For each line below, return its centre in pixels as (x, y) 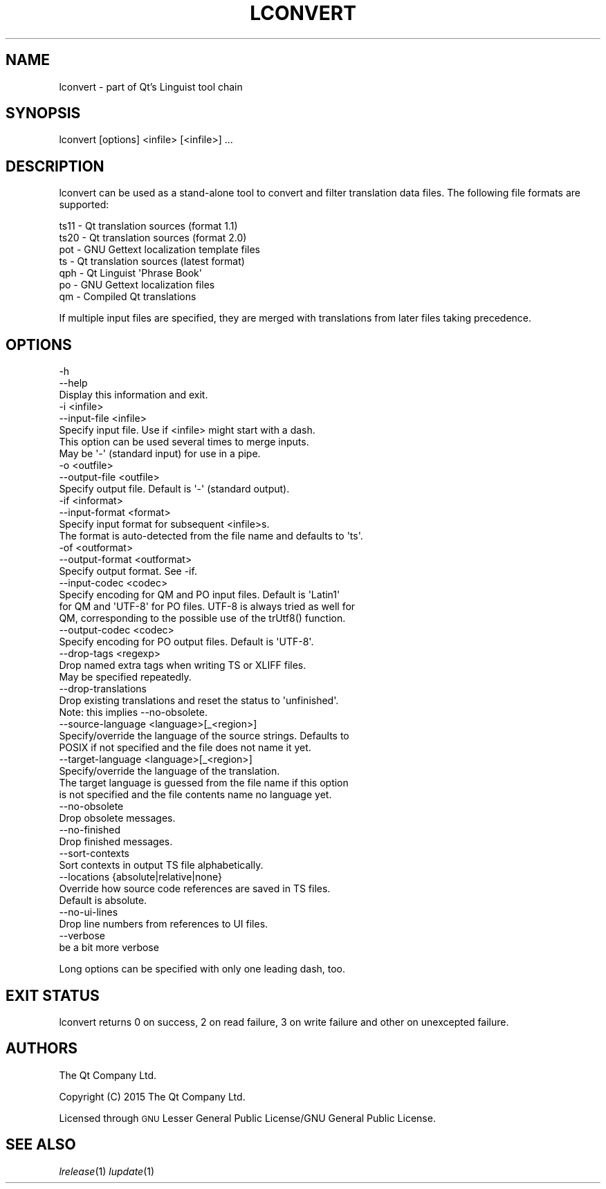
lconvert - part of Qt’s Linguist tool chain (151, 86)
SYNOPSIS (43, 113)
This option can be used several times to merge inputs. (184, 442)
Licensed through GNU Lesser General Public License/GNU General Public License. (247, 1118)
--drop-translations (103, 689)
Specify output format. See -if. (128, 571)
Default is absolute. (103, 901)
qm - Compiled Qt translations (128, 297)
